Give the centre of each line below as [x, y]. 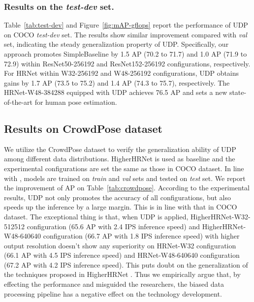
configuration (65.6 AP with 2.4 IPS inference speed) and [113, 226]
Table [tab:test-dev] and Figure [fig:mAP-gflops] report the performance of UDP [126, 25]
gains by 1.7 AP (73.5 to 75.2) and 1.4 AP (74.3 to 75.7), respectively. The [117, 82]
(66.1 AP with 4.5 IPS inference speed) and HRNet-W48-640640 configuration [122, 255]
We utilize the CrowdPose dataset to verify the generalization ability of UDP [120, 149]
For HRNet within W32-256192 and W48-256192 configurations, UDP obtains [122, 73]
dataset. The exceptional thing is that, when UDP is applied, [96, 216]
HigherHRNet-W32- [221, 216]
